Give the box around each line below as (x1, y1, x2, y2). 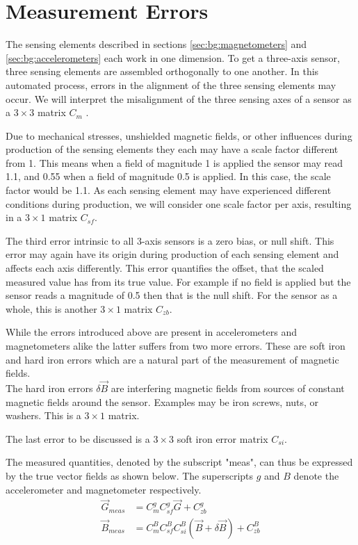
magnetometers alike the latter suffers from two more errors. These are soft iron (6, 339, 345, 352)
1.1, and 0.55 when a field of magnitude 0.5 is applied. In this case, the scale (6, 169, 331, 184)
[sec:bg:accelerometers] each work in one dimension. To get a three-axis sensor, (6, 50, 340, 65)
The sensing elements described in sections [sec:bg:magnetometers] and (6, 37, 307, 51)
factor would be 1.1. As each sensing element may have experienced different (6, 183, 332, 197)
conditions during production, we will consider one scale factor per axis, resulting (6, 196, 352, 211)
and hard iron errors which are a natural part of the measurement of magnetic (6, 352, 339, 366)
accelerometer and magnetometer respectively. (6, 482, 202, 496)
